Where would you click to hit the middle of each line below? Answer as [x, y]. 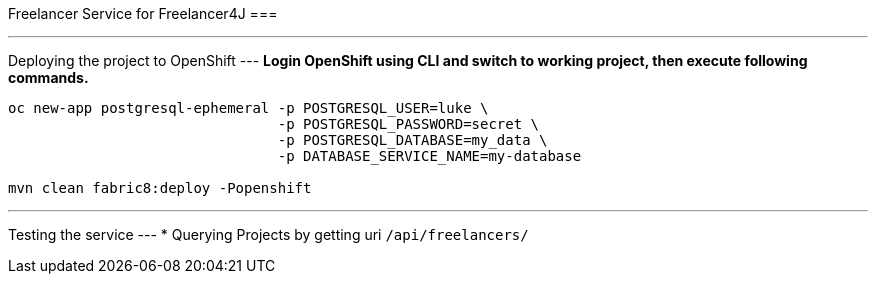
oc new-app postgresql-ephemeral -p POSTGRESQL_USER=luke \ [248, 108]
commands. [48, 77]
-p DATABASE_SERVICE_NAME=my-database [429, 156]
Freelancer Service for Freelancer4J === [143, 13]
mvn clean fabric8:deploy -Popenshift [160, 188]
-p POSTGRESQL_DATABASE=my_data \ [412, 140]
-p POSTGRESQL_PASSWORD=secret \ [408, 124]
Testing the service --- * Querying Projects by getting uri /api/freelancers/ [268, 234]
